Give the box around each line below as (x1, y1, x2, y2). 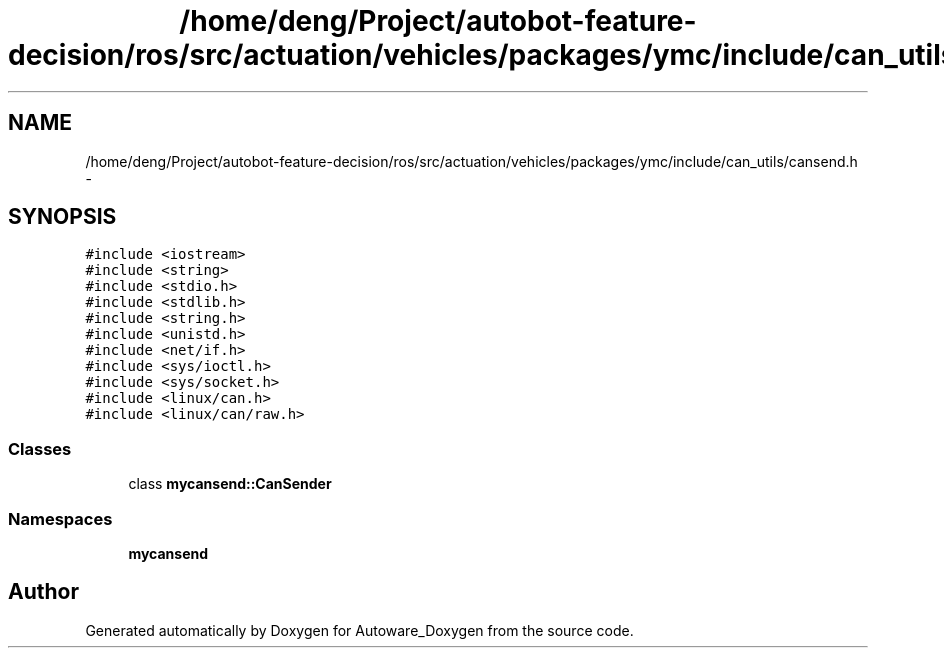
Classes (8, 438, 72, 459)
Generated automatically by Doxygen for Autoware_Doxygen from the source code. (85, 621, 634, 639)
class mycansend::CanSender (128, 475, 332, 493)
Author (8, 579, 79, 605)
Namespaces (8, 508, 113, 529)
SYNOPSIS (8, 204, 117, 230)
